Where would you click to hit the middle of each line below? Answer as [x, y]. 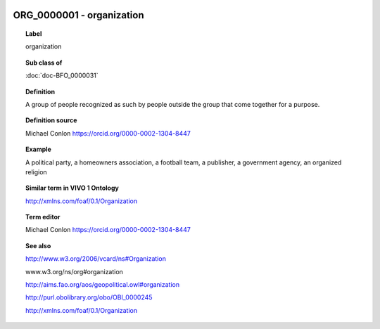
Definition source [51, 120]
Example [39, 149]
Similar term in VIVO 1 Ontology [72, 188]
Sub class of [44, 63]
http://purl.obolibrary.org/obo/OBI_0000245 [89, 297]
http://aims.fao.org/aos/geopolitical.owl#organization [102, 285]
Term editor [43, 217]
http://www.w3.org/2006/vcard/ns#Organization [96, 259]
